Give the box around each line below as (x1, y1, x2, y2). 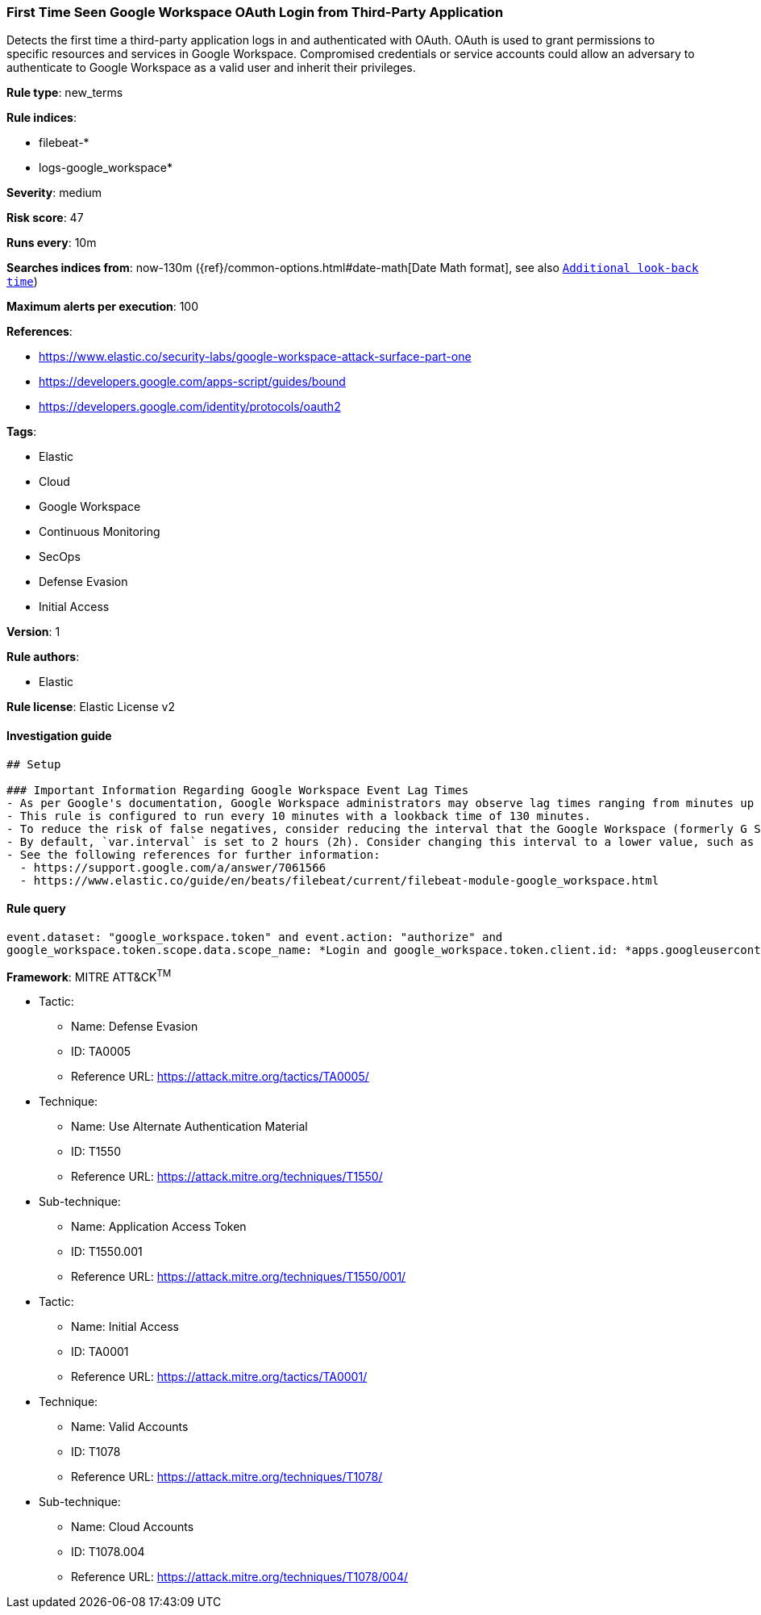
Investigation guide (6, 728, 112, 743)
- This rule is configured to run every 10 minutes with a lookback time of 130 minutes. (6, 809, 591, 822)
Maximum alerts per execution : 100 (6, 299, 199, 314)
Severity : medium (6, 186, 102, 200)
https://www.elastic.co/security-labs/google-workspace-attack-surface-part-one (39, 349, 472, 364)
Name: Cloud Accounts (71, 1520, 194, 1534)
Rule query (6, 902, 66, 916)
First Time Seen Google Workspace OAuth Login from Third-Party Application (6, 4, 504, 20)
